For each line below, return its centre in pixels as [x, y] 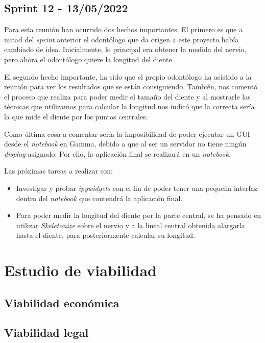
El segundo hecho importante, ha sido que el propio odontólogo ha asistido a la [128, 76]
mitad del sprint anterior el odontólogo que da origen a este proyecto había [122, 39]
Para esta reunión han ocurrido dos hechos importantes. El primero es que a [123, 29]
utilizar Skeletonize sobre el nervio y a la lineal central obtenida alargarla [130, 225]
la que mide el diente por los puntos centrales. [76, 116]
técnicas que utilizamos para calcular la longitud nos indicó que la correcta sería [129, 106]
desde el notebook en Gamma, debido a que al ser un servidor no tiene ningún [125, 144]
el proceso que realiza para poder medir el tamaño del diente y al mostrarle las [127, 96]
